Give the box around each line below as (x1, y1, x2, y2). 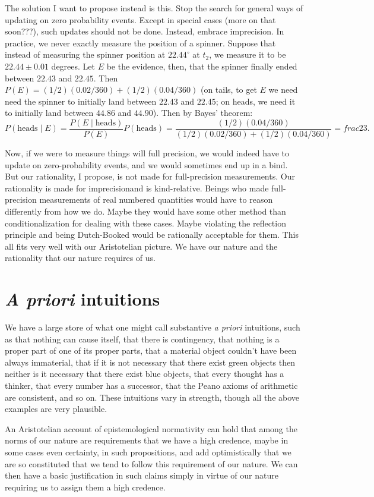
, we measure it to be (209, 48, 286, 61)
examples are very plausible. (5, 402, 107, 415)
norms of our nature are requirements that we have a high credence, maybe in (5, 434, 289, 446)
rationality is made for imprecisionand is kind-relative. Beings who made (5, 181, 269, 194)
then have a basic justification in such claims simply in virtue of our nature (5, 469, 278, 482)
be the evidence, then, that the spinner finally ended (106, 59, 297, 72)
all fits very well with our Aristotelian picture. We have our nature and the (5, 240, 278, 252)
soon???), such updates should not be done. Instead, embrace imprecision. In (5, 25, 284, 37)
